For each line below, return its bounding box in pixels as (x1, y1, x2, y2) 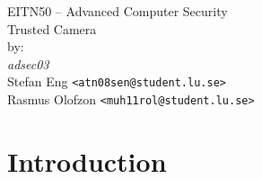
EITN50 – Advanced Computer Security (7, 2, 228, 20)
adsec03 (7, 54, 49, 73)
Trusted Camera (7, 19, 97, 38)
